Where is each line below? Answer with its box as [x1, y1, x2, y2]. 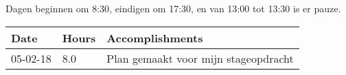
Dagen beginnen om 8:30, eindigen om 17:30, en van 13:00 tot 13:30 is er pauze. [5, 1, 341, 15]
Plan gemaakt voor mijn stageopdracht [106, 50, 294, 66]
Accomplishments [106, 29, 203, 46]
